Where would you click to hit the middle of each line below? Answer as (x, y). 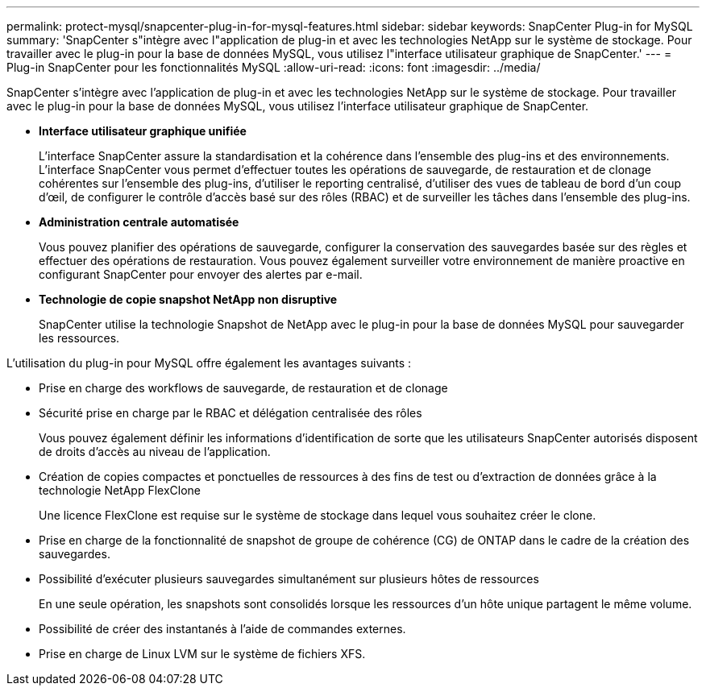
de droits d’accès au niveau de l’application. (155, 452)
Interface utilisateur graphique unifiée (143, 131)
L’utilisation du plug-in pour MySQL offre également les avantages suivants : (209, 363)
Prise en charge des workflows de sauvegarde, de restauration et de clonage (243, 388)
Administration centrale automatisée (139, 222)
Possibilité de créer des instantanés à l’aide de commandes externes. (222, 629)
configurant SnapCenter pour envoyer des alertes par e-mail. (201, 274)
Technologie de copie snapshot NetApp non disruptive (188, 299)
